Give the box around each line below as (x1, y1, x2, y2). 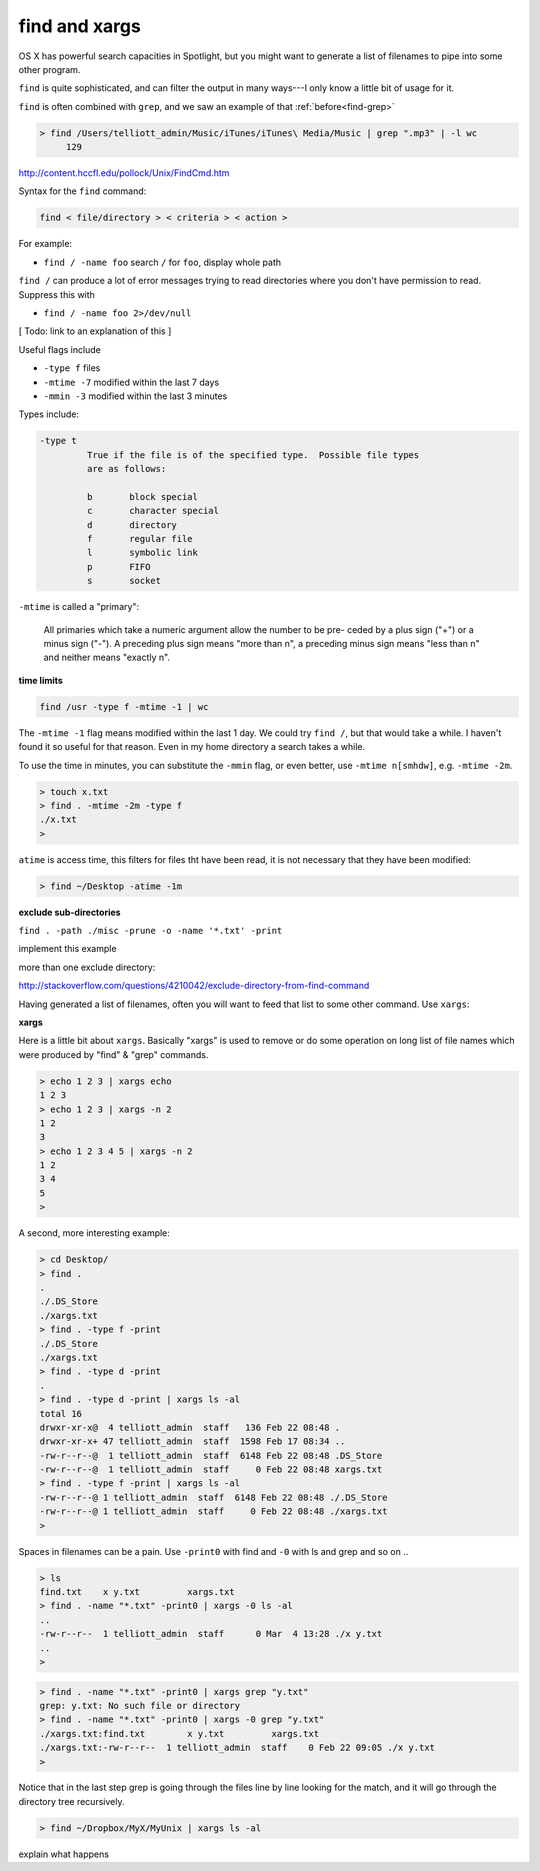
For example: (18, 238, 73, 250)
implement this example (18, 943, 117, 955)
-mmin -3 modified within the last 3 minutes (43, 390, 228, 402)
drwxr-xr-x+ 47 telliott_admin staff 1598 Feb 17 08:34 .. (39, 1436, 346, 1447)
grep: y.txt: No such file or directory (39, 1700, 240, 1711)
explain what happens (18, 1848, 110, 1860)
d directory (86, 519, 177, 530)
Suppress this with (18, 288, 95, 300)
